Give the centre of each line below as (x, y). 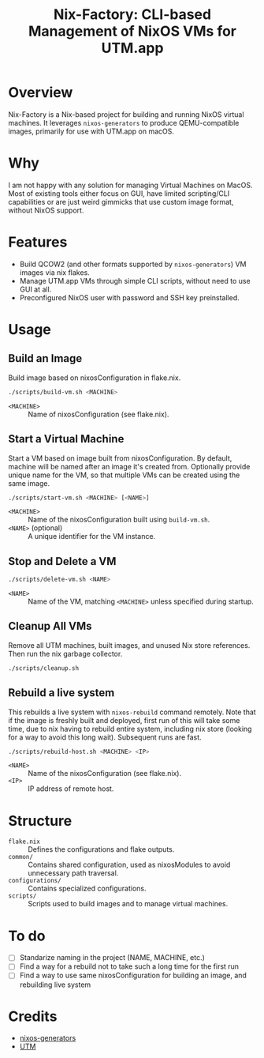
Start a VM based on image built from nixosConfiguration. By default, (120, 458)
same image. (29, 483)
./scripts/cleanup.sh (44, 668)
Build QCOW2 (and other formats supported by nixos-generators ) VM (133, 264)
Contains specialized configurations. (87, 889)
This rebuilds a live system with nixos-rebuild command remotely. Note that (132, 712)
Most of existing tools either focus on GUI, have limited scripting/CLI (119, 193)
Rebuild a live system (61, 693)
